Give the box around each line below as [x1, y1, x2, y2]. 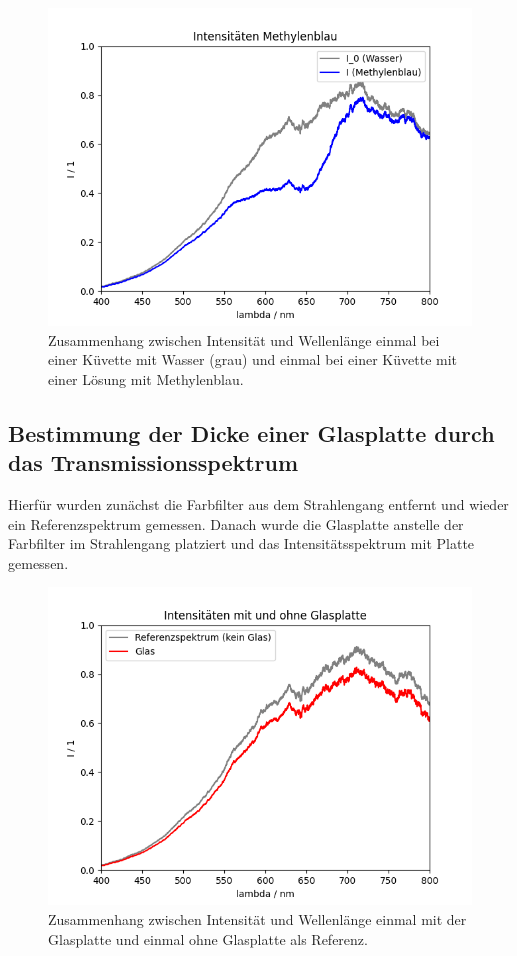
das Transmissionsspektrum [8, 447, 299, 478]
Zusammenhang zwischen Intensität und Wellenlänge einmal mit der [48, 908, 467, 929]
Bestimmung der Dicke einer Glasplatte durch [8, 417, 495, 448]
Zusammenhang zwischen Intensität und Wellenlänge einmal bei [48, 329, 440, 350]
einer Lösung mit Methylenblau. [48, 368, 244, 389]
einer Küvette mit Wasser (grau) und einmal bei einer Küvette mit [48, 349, 458, 370]
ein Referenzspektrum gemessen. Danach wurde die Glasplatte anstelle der [8, 513, 464, 534]
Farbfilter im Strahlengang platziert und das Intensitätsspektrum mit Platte [8, 533, 475, 554]
